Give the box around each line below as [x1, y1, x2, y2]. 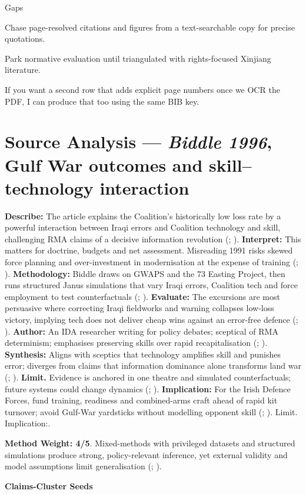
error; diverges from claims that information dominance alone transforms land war [5, 359, 301, 372]
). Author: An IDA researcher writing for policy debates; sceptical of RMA [5, 325, 278, 337]
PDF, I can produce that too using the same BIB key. [5, 95, 199, 107]
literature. [5, 64, 41, 76]
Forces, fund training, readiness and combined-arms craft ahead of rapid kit [5, 394, 278, 406]
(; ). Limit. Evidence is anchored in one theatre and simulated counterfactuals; [5, 370, 291, 383]
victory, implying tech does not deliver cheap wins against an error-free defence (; [5, 313, 298, 325]
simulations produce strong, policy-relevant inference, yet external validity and [5, 448, 288, 460]
